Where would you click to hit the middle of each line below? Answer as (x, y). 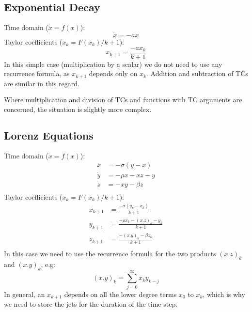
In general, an (24, 294)
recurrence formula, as (37, 73)
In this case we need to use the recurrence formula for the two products (110, 253)
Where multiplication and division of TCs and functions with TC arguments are (123, 100)
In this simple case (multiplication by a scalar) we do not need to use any (113, 64)
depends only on (113, 73)
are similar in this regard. (42, 83)
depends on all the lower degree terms (120, 294)
